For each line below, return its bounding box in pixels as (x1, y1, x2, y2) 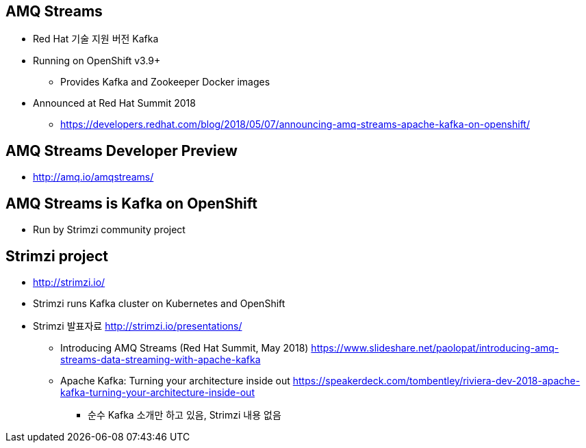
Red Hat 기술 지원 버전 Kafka (33, 33, 159, 45)
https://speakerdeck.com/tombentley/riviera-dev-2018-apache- (292, 374, 581, 386)
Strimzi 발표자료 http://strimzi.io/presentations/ (33, 319, 242, 332)
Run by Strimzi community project (33, 224, 186, 236)
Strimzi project (5, 247, 109, 265)
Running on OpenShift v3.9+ (33, 55, 161, 67)
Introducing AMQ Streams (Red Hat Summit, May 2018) (60, 341, 309, 354)
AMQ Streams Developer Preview (5, 142, 238, 159)
